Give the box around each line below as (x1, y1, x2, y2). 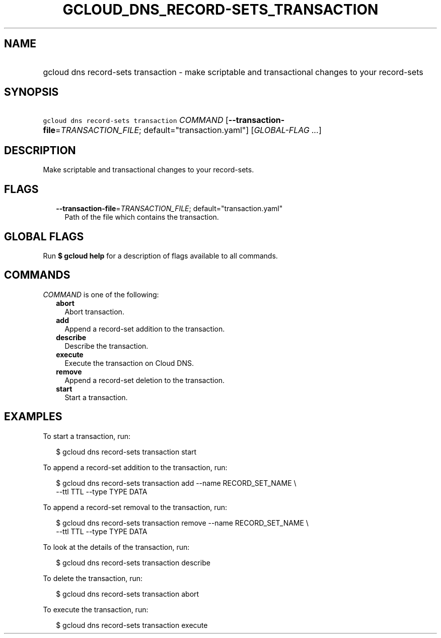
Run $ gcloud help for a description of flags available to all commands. (43, 251, 278, 260)
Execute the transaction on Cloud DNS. (64, 358, 194, 367)
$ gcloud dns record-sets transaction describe (56, 558, 210, 567)
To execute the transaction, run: (43, 605, 149, 614)
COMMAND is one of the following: (43, 290, 159, 299)
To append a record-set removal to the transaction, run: (43, 502, 228, 512)
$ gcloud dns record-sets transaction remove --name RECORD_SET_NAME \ (56, 518, 309, 527)
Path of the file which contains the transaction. (64, 213, 219, 222)
